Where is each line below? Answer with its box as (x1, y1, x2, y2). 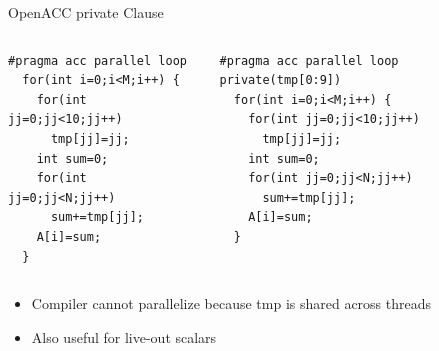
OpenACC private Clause (8, 2, 164, 22)
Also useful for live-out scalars (31, 326, 217, 347)
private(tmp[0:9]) (219, 73, 342, 88)
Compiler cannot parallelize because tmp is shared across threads (31, 293, 432, 314)
